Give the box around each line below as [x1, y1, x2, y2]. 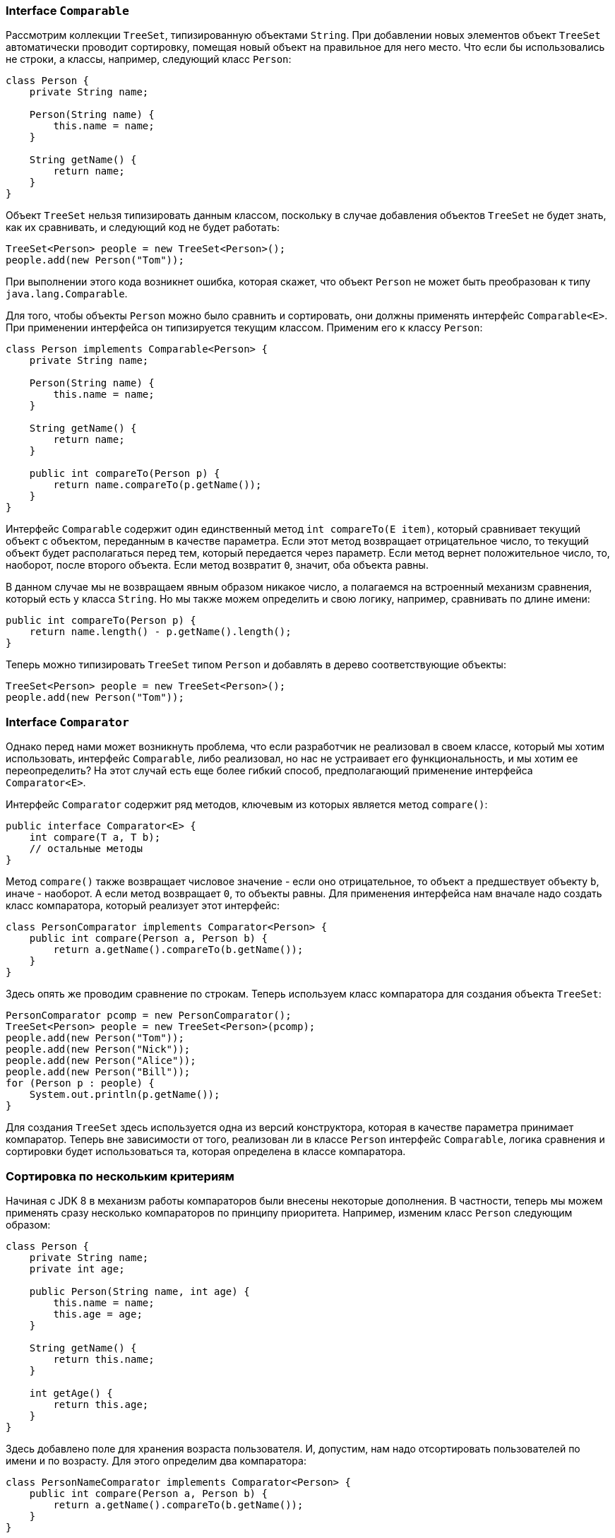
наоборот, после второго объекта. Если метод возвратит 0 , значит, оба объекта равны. [6, 559, 429, 572]
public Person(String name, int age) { [29, 1285, 250, 1297]
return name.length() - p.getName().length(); [29, 626, 292, 638]
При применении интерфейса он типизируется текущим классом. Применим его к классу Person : [6, 321, 483, 334]
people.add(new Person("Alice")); [6, 1055, 196, 1067]
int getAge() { [29, 1387, 113, 1399]
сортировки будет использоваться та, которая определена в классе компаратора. [6, 1145, 406, 1158]
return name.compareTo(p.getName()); [53, 479, 262, 491]
